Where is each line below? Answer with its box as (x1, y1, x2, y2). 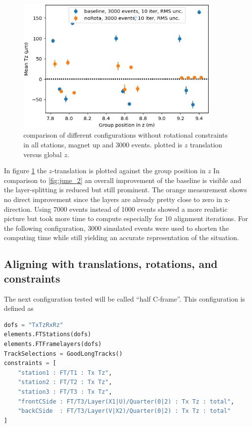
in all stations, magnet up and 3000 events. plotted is (23, 140, 182, 150)
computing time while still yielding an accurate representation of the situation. (4, 232, 239, 243)
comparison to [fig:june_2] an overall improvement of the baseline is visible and (4, 175, 241, 185)
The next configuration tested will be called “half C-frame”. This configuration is (4, 293, 245, 304)
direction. (4, 203, 32, 214)
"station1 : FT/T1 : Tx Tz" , (18, 369, 112, 376)
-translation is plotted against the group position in (52, 165, 206, 176)
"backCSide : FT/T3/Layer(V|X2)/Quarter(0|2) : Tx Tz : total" (18, 407, 231, 415)
